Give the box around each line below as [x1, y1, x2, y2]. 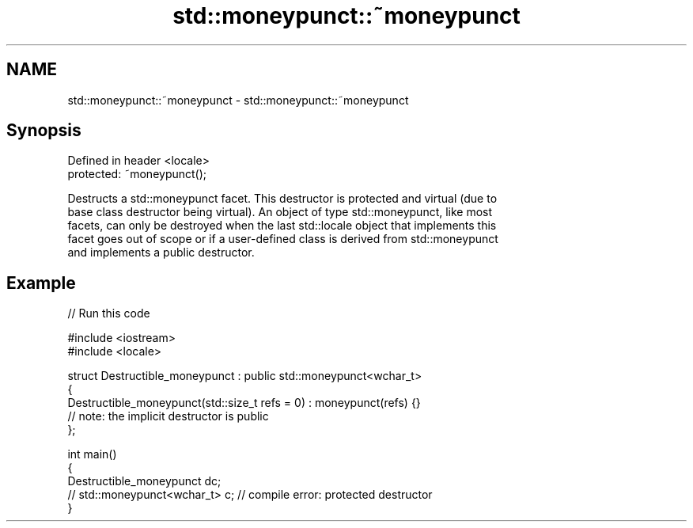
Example [6, 272, 76, 293]
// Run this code [67, 306, 150, 321]
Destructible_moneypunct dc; [67, 474, 222, 488]
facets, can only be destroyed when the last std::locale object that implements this [67, 218, 497, 233]
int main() [67, 447, 117, 462]
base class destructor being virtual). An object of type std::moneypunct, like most [67, 205, 493, 219]
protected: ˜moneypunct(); [67, 167, 207, 181]
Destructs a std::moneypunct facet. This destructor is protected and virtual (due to [67, 192, 498, 206]
